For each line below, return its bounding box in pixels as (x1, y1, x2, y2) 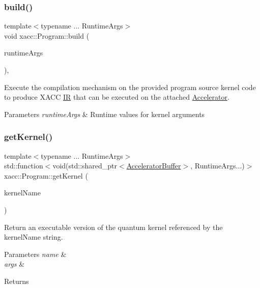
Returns (4, 275, 29, 286)
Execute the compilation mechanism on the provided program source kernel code (4, 81, 256, 92)
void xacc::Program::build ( (4, 30, 90, 41)
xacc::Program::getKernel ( (4, 170, 88, 181)
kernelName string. (4, 232, 63, 242)
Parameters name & (4, 248, 67, 259)
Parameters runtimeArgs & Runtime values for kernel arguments (4, 108, 205, 119)
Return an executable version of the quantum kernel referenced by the (4, 221, 223, 232)
